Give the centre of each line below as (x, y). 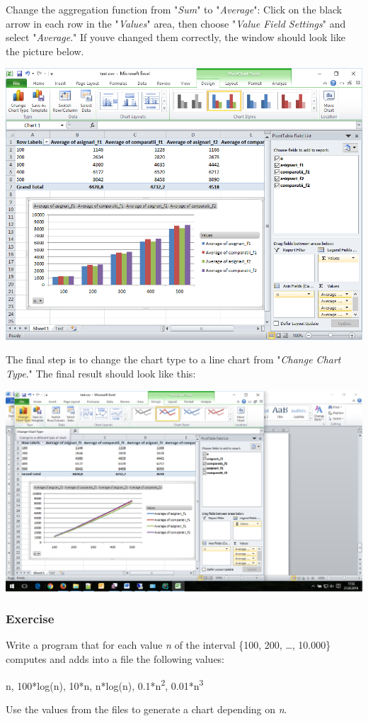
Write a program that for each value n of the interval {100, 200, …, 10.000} (168, 645)
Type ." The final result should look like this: (101, 373)
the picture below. (45, 51)
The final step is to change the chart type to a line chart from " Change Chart (173, 359)
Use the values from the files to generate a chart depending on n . (146, 709)
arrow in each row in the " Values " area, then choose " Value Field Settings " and (176, 23)
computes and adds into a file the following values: (115, 658)
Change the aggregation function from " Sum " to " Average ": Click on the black (174, 9)
